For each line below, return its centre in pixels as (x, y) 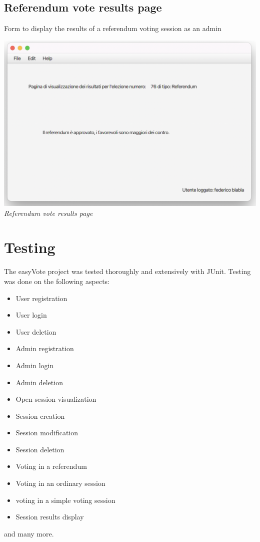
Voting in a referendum (51, 466)
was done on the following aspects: (57, 281)
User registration (41, 298)
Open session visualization (56, 399)
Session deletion (40, 449)
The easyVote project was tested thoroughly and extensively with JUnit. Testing (127, 271)
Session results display (50, 517)
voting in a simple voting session (65, 500)
